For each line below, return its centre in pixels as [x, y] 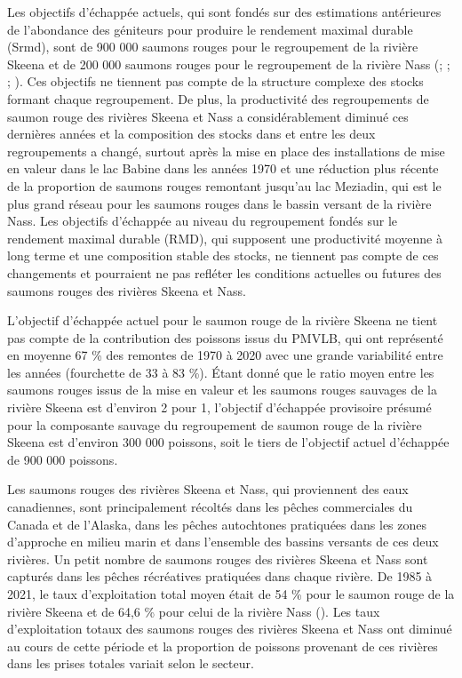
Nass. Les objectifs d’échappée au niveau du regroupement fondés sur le [203, 221]
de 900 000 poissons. [63, 459]
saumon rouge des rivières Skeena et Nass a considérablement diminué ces [208, 116]
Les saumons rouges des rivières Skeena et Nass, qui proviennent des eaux [208, 489]
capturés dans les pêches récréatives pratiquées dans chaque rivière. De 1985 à [220, 576]
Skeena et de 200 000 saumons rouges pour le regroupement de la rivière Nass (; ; [229, 64]
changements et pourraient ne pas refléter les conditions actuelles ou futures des [224, 272]
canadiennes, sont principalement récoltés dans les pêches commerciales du [210, 507]
